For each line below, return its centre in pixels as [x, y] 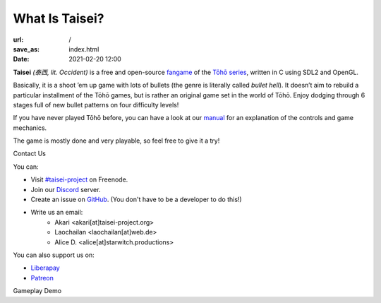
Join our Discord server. [66, 189]
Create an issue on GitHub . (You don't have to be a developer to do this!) [137, 200]
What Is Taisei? [59, 18]
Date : [21, 59]
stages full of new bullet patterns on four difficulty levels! [96, 105]
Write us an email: [57, 213]
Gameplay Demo [37, 291]
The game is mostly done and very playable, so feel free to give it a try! [116, 141]
